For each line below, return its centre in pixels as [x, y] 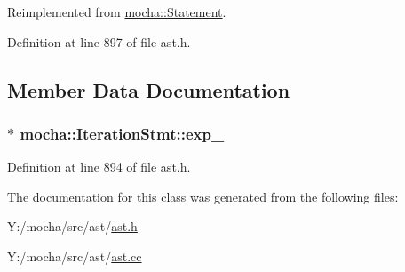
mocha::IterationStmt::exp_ [122, 133]
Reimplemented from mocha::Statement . [117, 12]
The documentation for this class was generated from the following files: [203, 196]
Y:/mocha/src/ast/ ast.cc [75, 256]
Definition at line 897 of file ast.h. [99, 41]
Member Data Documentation [149, 89]
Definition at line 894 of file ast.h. [99, 167]
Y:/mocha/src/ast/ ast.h [72, 226]
